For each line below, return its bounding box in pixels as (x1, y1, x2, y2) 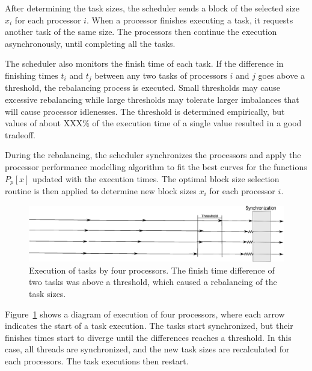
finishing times (5, 69, 58, 81)
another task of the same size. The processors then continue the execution (5, 25, 277, 38)
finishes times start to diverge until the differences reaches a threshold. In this (5, 331, 292, 343)
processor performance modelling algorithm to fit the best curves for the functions (5, 160, 307, 173)
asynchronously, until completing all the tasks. (5, 37, 176, 49)
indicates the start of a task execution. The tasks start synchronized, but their (5, 319, 293, 332)
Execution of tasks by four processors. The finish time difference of (29, 263, 275, 276)
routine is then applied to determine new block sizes (5, 185, 197, 197)
